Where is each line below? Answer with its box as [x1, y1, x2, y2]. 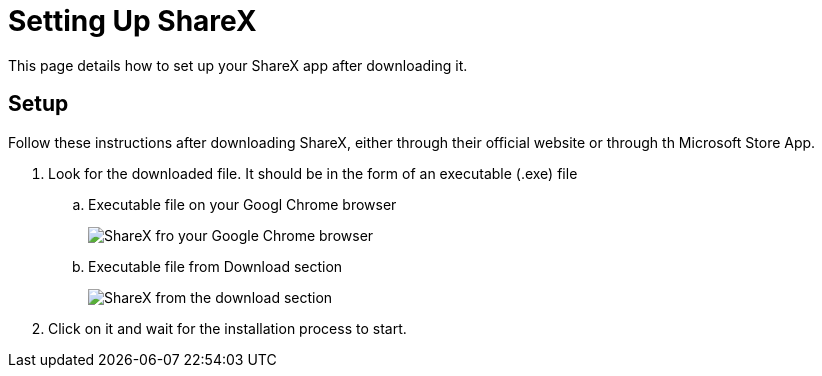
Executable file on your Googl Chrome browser [88, 195, 397, 213]
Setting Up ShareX [8, 4, 257, 38]
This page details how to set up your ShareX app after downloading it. [8, 56, 468, 74]
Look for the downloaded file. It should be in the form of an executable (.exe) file [48, 164, 578, 182]
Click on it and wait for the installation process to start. [48, 319, 407, 337]
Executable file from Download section [88, 257, 343, 275]
